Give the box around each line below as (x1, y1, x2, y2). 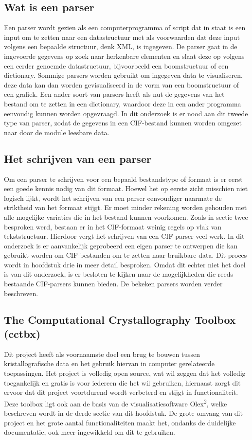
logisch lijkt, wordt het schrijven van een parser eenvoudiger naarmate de (4, 193, 222, 203)
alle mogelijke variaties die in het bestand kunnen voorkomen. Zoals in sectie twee (4, 211, 248, 222)
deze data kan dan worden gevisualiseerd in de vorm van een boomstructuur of (4, 79, 239, 89)
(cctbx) (4, 326, 41, 341)
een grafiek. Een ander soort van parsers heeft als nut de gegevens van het (4, 89, 225, 99)
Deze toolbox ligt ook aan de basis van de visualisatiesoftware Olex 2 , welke (4, 397, 227, 408)
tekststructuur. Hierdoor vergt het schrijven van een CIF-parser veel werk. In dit (4, 231, 245, 241)
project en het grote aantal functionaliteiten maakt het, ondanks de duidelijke (4, 417, 236, 427)
